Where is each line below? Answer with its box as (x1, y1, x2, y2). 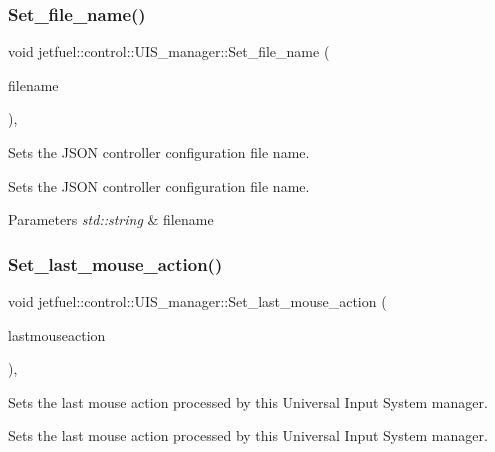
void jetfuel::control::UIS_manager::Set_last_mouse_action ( (8, 291, 387, 311)
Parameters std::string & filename (8, 209, 214, 230)
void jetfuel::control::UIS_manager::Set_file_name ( (8, 41, 330, 62)
